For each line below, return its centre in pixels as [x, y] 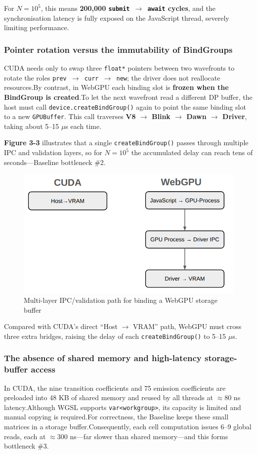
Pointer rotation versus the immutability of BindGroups [118, 49]
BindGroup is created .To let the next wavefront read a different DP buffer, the [128, 97]
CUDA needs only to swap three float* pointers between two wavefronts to [119, 68]
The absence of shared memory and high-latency [103, 358]
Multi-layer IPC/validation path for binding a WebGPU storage [121, 300]
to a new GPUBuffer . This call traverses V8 [70, 116]
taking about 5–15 [32, 126]
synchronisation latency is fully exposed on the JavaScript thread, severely [117, 18]
